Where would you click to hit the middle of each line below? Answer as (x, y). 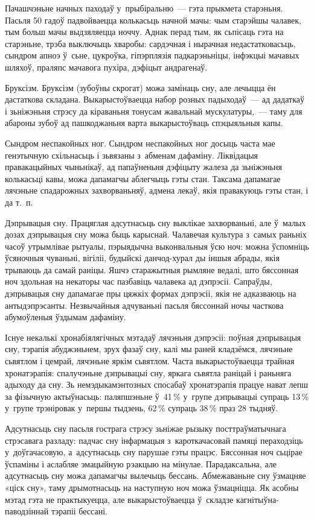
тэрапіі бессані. (79, 511)
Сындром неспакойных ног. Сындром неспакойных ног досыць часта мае (140, 143)
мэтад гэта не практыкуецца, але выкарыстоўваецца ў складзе (119, 499)
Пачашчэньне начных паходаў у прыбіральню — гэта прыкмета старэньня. (144, 8)
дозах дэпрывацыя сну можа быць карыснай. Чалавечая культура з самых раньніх (156, 234)
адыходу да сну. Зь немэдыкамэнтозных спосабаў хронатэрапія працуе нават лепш (156, 384)
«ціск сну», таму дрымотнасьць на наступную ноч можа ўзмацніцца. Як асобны (152, 487)
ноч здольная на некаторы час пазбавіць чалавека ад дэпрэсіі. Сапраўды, (139, 281)
